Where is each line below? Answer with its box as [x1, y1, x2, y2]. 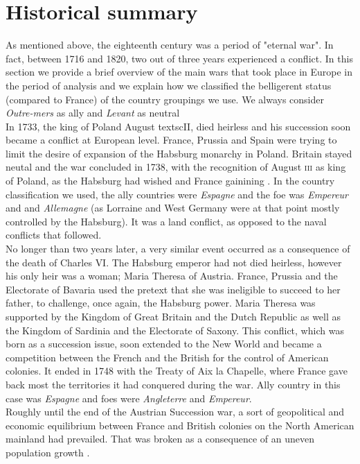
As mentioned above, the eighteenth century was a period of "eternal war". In [6, 37, 334, 52]
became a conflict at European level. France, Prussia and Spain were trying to [6, 132, 337, 147]
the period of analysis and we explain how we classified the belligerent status [6, 78, 332, 92]
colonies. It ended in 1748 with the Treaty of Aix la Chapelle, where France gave [6, 363, 348, 378]
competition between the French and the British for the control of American [6, 350, 329, 364]
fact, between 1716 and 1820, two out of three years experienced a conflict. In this [6, 51, 353, 65]
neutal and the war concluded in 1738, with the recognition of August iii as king [6, 160, 346, 174]
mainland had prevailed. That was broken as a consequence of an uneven [6, 431, 314, 446]
